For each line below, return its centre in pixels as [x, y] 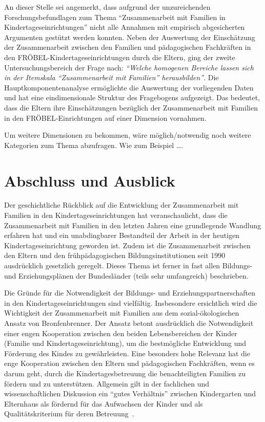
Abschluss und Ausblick [90, 180]
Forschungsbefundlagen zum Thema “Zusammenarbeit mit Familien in [115, 17]
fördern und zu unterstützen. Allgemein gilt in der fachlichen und [107, 383]
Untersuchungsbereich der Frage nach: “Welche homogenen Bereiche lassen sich [129, 67]
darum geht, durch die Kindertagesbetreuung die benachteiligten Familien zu [125, 373]
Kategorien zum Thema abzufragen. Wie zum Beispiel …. [94, 145]
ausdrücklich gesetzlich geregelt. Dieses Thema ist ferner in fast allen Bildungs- [128, 265]
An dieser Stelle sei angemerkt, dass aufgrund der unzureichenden [107, 7]
